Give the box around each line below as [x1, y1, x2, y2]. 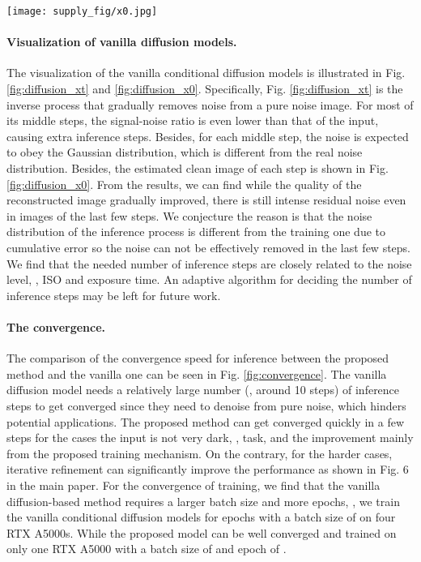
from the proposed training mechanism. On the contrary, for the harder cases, [6, 444, 393, 461]
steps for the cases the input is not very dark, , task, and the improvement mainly [6, 429, 414, 446]
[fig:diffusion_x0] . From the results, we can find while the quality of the [6, 175, 362, 192]
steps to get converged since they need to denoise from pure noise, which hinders [6, 397, 406, 414]
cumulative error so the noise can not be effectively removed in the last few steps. [6, 238, 411, 255]
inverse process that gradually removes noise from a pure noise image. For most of [6, 96, 414, 113]
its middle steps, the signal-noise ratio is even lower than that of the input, [6, 112, 379, 129]
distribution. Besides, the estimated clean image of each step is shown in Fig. [6, 160, 389, 177]
